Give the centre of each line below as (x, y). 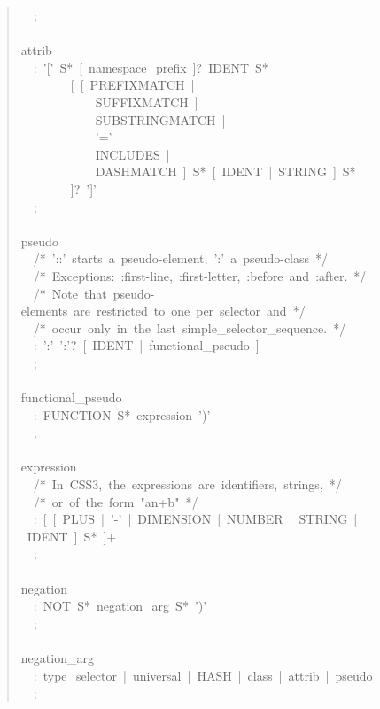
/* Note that (70, 293)
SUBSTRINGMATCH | (160, 119)
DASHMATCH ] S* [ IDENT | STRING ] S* (225, 171)
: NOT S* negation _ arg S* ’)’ (120, 606)
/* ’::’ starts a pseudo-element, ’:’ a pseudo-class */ (181, 258)
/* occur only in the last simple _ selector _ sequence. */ (190, 327)
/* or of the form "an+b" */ (116, 501)
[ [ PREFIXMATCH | (132, 85)
